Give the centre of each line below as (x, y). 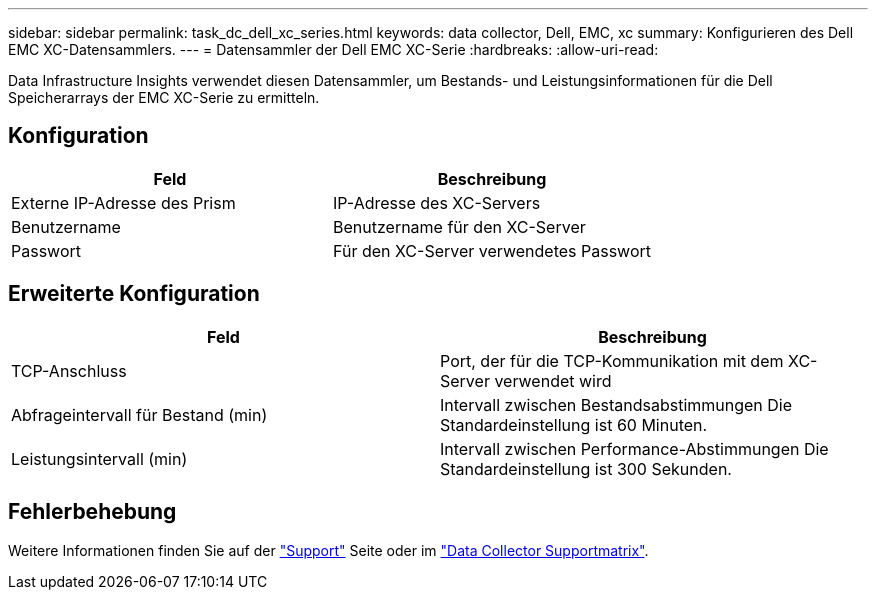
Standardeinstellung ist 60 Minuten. (574, 424)
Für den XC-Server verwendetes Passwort (492, 250)
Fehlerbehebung (92, 512)
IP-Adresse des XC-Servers (437, 202)
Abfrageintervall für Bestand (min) (139, 414)
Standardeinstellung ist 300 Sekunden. (586, 468)
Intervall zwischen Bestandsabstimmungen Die (616, 404)
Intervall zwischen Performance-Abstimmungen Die (634, 448)
